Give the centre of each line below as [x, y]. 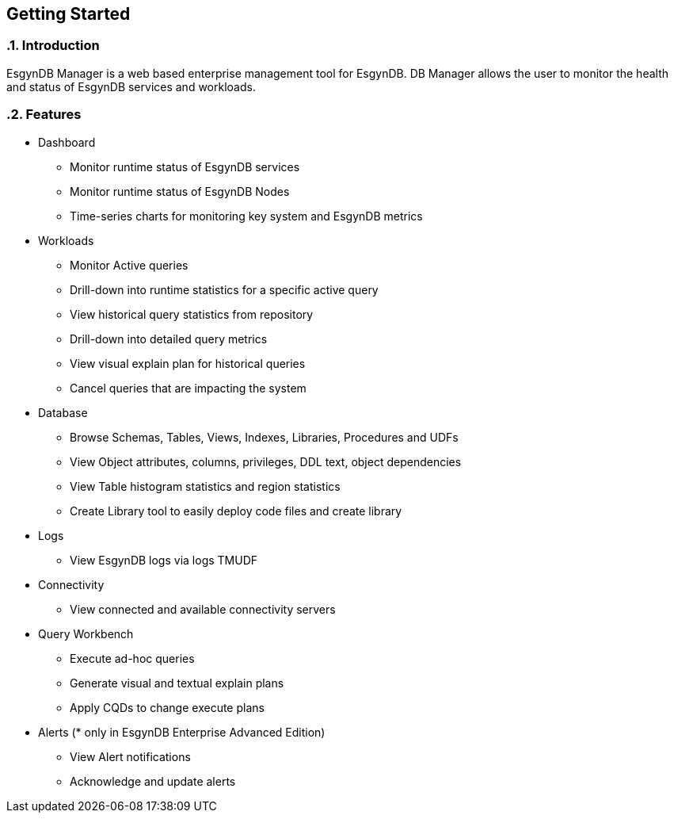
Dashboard [67, 142]
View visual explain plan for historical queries [188, 363]
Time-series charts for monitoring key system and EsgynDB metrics [246, 216]
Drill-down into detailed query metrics [169, 339]
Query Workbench [86, 633]
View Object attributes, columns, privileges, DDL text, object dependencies [266, 461]
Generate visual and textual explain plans [177, 683]
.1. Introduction [53, 46]
